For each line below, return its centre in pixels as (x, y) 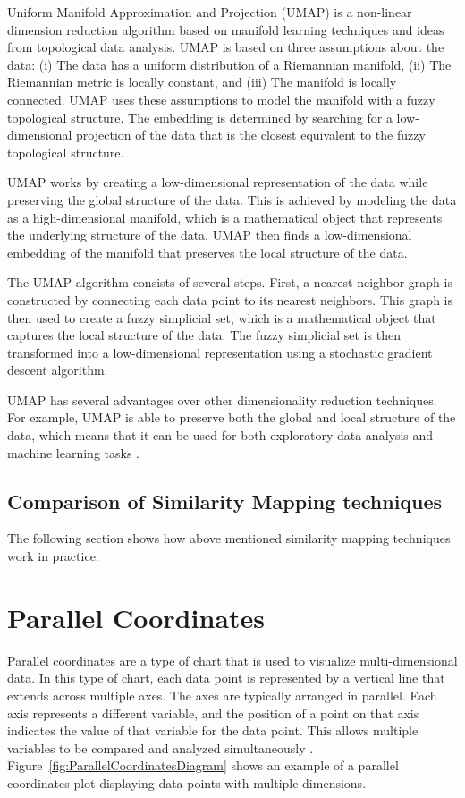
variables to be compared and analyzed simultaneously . (161, 747)
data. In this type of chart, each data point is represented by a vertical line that (226, 678)
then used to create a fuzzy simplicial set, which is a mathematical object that (222, 317)
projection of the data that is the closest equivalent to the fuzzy (251, 135)
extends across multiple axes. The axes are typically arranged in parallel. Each (222, 695)
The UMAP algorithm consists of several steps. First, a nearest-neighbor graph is (230, 282)
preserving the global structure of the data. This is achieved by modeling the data (232, 199)
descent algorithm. (58, 370)
